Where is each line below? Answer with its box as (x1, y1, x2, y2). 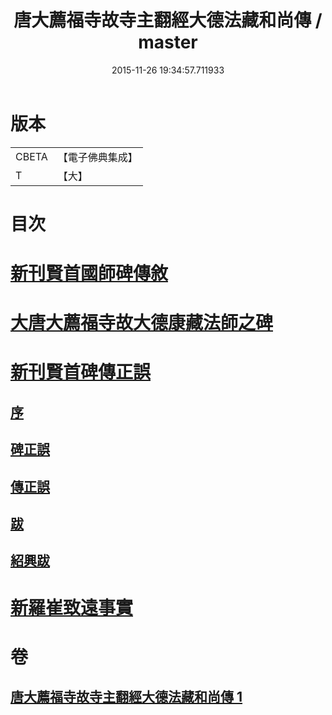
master (138, 31, 198, 54)
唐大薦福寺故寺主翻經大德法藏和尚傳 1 (10, 689, 243, 706)
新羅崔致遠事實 (10, 596, 134, 619)
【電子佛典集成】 (57, 150, 138, 164)
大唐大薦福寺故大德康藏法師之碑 (10, 312, 274, 335)
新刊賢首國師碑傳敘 (10, 262, 169, 285)
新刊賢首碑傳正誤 (10, 361, 152, 384)
